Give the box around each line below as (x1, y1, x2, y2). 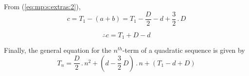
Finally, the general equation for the (4, 45, 111, 55)
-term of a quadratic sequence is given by (122, 45, 245, 55)
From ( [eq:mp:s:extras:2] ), (4, 1, 81, 11)
